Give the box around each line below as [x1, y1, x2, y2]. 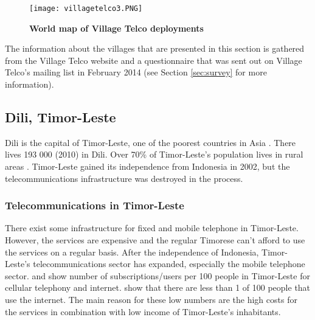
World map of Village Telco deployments [29, 21, 204, 34]
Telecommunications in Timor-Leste [5, 198, 184, 213]
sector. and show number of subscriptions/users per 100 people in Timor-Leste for [5, 269, 310, 282]
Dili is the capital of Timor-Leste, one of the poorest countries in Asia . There [5, 136, 296, 148]
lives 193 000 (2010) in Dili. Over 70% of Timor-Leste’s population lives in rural [5, 148, 303, 161]
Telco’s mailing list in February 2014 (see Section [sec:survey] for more [5, 66, 267, 78]
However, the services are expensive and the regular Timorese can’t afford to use [5, 234, 305, 246]
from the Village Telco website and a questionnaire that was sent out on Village [5, 54, 302, 66]
